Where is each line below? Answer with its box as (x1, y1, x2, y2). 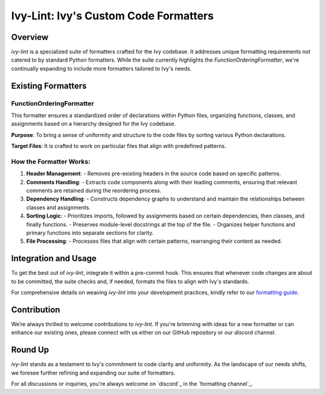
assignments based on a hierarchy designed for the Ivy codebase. (11, 120, 176, 127)
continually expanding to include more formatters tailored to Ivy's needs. (11, 65, 192, 72)
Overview (11, 32, 49, 42)
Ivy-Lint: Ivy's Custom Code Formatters (11, 9, 214, 22)
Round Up (11, 345, 50, 355)
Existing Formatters (11, 80, 87, 91)
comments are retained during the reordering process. (26, 187, 162, 194)
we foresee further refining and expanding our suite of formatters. (11, 369, 176, 376)
